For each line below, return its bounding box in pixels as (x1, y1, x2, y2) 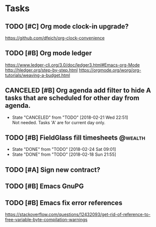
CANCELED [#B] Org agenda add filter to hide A (5, 86, 151, 95)
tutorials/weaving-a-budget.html (5, 72, 70, 78)
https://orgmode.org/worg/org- (78, 67, 141, 73)
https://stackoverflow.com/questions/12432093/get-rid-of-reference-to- (5, 211, 151, 217)
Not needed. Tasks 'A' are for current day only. (12, 119, 105, 125)
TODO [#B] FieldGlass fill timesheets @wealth (5, 134, 146, 142)
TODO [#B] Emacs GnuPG (5, 182, 84, 191)
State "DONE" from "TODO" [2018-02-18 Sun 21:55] (12, 151, 117, 158)
